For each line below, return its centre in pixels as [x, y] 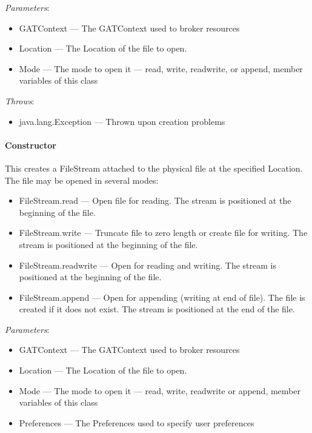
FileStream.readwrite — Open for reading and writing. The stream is [148, 265]
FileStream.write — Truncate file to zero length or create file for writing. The [163, 233]
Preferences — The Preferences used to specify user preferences [137, 422]
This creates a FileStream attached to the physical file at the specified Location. [154, 168]
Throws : [20, 100]
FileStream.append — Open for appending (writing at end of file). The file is [162, 297]
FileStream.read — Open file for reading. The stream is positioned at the [155, 200]
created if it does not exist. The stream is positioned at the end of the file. [157, 309]
